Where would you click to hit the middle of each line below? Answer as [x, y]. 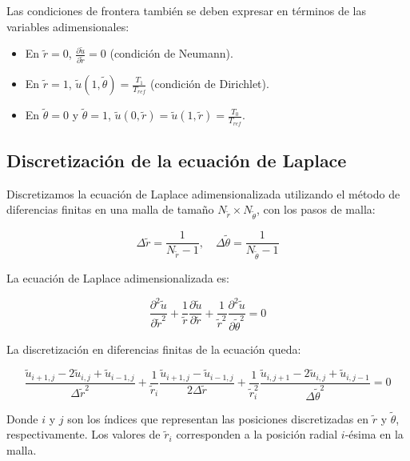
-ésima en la [374, 434]
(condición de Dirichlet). [210, 84]
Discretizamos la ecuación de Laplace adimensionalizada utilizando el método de [203, 193]
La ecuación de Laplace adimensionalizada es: [118, 277]
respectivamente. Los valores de [84, 434]
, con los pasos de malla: [316, 209]
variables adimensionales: [68, 26]
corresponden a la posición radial [257, 434]
